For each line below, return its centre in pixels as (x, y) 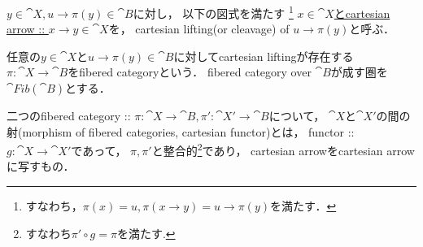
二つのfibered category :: (69, 116)
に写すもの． (41, 166)
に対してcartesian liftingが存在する (264, 56)
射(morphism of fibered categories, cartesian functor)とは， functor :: (181, 131)
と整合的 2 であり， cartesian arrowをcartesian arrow (283, 149)
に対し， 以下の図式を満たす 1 (213, 12)
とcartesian (362, 13)
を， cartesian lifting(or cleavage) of (199, 29)
